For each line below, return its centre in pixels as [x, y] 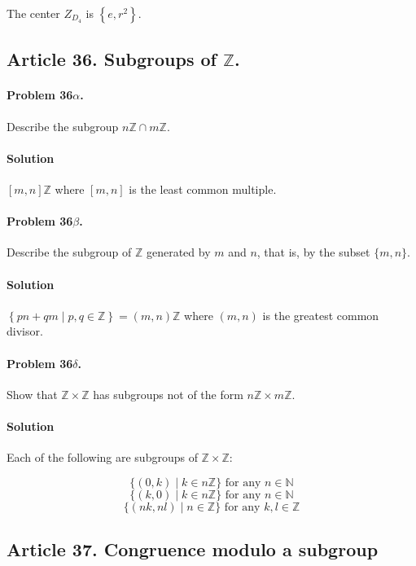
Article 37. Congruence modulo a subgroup [193, 549]
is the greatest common [321, 315]
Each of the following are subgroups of [102, 457]
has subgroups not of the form [168, 394]
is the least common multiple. [203, 189]
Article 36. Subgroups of [112, 59]
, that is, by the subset [313, 252]
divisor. [25, 331]
